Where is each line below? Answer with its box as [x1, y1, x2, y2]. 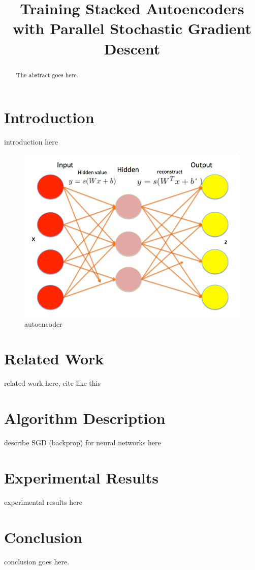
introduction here [4, 136, 58, 147]
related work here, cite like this [4, 378, 101, 388]
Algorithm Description [4, 408, 166, 429]
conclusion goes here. [4, 556, 70, 566]
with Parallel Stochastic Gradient [12, 18, 252, 39]
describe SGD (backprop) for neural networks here [4, 437, 161, 448]
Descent [104, 38, 161, 59]
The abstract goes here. [16, 70, 78, 79]
